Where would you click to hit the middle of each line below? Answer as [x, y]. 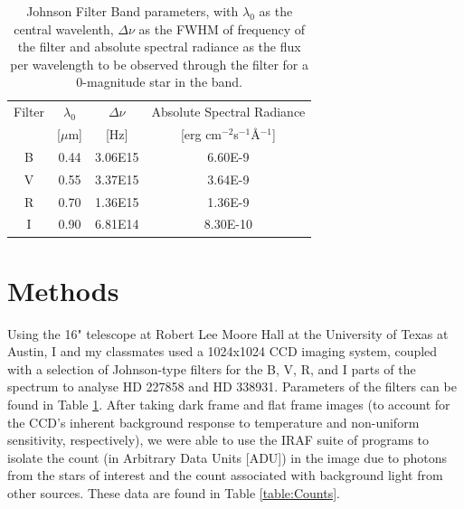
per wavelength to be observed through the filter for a [159, 64]
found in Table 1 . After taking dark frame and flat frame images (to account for [229, 405]
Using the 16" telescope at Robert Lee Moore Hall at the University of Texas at [228, 333]
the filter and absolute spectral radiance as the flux [159, 47]
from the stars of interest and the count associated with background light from [225, 475]
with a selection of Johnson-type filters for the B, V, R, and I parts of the [212, 368]
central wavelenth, [64, 28]
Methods [63, 290]
